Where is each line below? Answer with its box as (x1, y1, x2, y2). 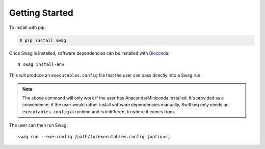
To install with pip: (9, 25, 46, 30)
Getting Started (9, 7, 74, 18)
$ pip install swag (19, 37, 66, 43)
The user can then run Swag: (9, 123, 68, 128)
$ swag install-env (18, 61, 65, 67)
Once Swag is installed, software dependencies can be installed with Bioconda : (9, 50, 170, 56)
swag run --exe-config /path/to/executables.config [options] (18, 134, 171, 139)
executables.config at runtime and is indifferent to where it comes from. (22, 108, 175, 115)
